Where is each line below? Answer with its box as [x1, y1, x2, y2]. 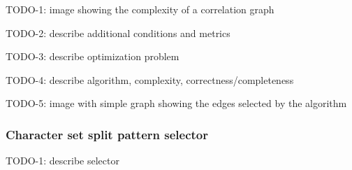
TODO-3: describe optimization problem [6, 49, 179, 64]
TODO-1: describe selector [6, 153, 119, 168]
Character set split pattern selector [6, 125, 208, 143]
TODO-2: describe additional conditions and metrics [6, 25, 230, 40]
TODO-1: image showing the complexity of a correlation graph [6, 2, 274, 16]
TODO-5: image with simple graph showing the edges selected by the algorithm [6, 96, 347, 111]
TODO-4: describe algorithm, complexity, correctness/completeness [6, 72, 294, 87]
